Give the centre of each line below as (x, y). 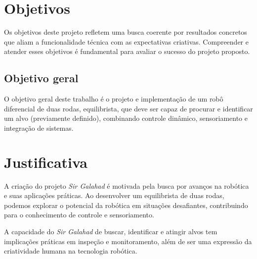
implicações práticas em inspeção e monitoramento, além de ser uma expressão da (128, 241)
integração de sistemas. (39, 128)
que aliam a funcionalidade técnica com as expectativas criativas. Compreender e (126, 41)
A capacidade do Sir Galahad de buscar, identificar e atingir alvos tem (111, 231)
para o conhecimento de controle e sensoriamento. (79, 215)
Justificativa (46, 162)
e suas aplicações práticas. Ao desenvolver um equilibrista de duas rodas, (114, 195)
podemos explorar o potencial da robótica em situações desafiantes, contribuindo (126, 205)
